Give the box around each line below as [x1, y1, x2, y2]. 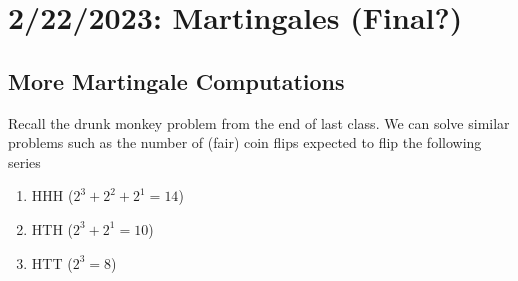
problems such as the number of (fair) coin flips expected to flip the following [8, 132, 482, 153]
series [8, 151, 41, 172]
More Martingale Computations [8, 65, 345, 96]
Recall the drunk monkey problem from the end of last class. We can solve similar [8, 112, 510, 133]
